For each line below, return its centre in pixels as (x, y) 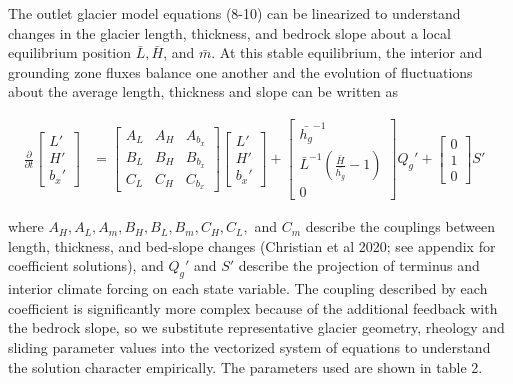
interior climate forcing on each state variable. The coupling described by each (248, 288)
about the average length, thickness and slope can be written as (203, 91)
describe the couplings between (400, 226)
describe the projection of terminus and (359, 265)
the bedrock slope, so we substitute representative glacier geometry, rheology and (256, 327)
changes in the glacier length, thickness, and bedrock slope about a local (229, 32)
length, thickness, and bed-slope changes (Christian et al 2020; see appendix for (252, 245)
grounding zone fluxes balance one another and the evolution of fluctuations (240, 71)
